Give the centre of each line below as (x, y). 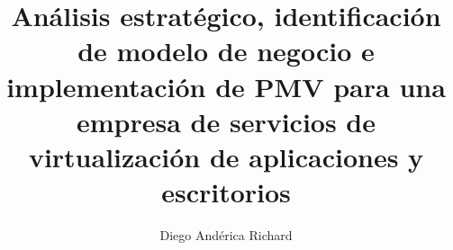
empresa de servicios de (226, 121)
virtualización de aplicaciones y (226, 156)
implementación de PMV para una (226, 86)
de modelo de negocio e (226, 51)
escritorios (226, 192)
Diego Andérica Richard (226, 235)
